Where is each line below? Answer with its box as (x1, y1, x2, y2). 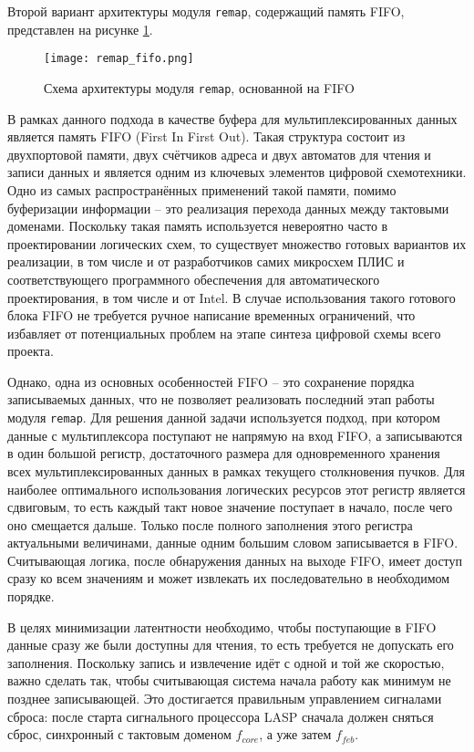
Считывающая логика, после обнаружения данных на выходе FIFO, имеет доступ (7, 550, 463, 569)
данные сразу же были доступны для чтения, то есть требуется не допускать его (7, 635, 454, 654)
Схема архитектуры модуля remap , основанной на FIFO (44, 78, 355, 97)
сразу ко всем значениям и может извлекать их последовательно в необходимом (7, 569, 450, 588)
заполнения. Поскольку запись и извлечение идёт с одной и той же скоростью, (7, 653, 445, 672)
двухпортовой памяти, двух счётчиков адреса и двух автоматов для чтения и (7, 144, 431, 163)
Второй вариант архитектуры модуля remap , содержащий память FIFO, (7, 2, 405, 20)
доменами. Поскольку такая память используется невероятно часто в (7, 216, 388, 235)
